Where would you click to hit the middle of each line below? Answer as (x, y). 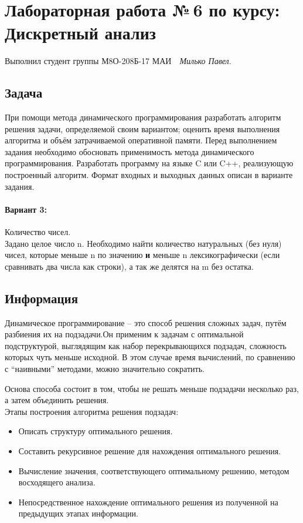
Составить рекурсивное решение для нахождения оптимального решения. (149, 450)
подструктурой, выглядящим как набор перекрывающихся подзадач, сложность (146, 345)
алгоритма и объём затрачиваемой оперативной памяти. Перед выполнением (141, 140)
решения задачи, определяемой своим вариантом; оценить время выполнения (142, 128)
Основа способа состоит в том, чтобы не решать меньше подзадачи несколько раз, (152, 388)
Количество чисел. (38, 232)
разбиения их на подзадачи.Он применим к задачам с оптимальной (124, 334)
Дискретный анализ (81, 33)
